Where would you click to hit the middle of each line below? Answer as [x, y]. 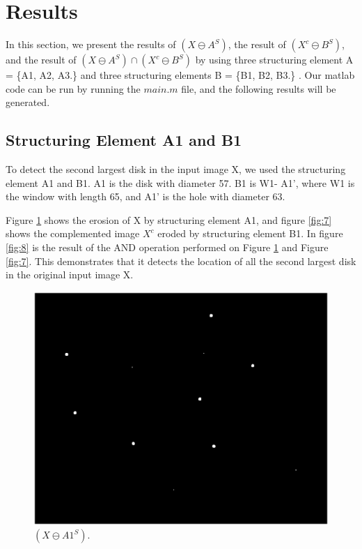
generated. [28, 102]
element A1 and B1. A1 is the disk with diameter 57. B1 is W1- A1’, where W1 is [180, 182]
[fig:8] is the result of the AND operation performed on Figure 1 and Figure [167, 247]
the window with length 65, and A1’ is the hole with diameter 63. [145, 196]
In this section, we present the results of [91, 44]
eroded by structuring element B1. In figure [250, 233]
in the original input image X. [70, 274]
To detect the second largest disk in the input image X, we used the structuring [176, 169]
